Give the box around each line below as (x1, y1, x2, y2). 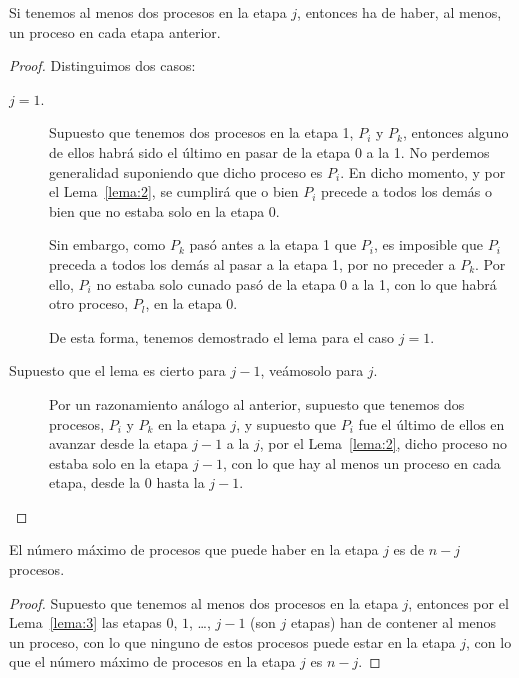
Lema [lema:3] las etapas (9, 612, 162, 633)
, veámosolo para (260, 360, 364, 381)
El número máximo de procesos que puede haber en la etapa (9, 539, 379, 560)
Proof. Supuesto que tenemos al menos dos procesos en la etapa (9, 592, 398, 613)
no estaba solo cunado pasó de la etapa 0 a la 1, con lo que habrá (96, 273, 497, 294)
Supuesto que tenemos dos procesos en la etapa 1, (49, 122, 354, 143)
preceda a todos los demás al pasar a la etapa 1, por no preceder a (49, 253, 456, 274)
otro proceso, (49, 293, 129, 314)
